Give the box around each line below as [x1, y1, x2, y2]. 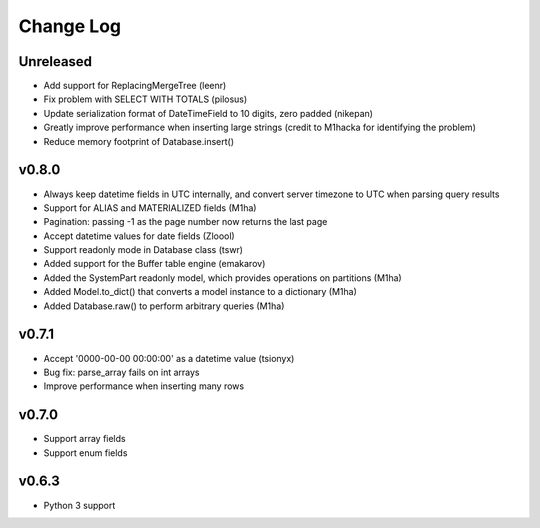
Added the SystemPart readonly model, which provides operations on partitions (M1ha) [43, 271, 402, 284]
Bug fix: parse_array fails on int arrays [43, 366, 200, 378]
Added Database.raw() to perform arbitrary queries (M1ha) [43, 300, 285, 312]
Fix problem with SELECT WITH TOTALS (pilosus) [43, 93, 248, 105]
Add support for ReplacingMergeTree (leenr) [43, 80, 227, 92]
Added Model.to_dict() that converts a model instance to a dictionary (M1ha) [43, 286, 357, 298]
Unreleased [18, 53, 93, 70]
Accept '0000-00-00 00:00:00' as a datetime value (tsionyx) [43, 352, 295, 364]
